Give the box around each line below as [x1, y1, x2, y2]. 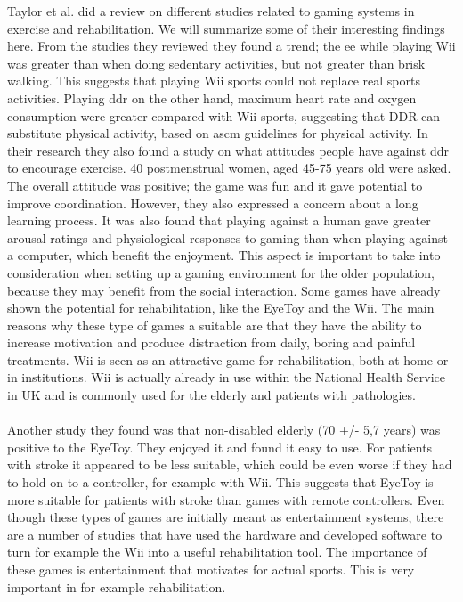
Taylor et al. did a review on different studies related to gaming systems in [7, 2, 415, 20]
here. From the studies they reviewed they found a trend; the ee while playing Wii [7, 37, 456, 55]
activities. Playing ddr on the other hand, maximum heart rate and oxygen [7, 88, 417, 107]
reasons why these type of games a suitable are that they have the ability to [7, 315, 422, 334]
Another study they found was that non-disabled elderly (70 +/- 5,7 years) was [7, 420, 441, 439]
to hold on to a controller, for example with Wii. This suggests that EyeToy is [7, 473, 434, 492]
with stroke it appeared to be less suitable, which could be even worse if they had [7, 455, 452, 474]
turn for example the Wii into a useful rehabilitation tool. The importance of [7, 542, 427, 561]
